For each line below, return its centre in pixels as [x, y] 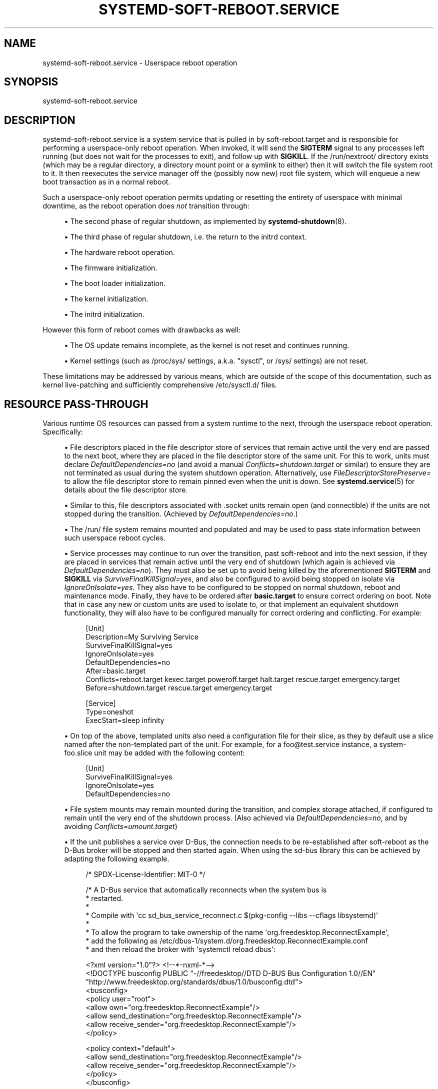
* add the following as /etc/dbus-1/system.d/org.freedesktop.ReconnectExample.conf [227, 941]
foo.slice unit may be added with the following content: [154, 753]
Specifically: [63, 432]
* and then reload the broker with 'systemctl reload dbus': [181, 949]
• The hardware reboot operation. [119, 252]
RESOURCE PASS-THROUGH [76, 404]
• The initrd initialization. [104, 314]
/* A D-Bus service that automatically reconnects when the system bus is [206, 890]
